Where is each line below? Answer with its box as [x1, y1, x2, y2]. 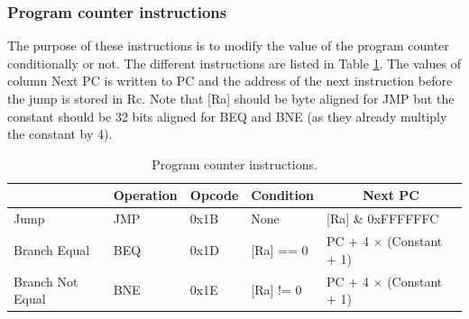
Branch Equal [14, 240, 90, 259]
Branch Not [14, 271, 78, 290]
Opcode [189, 186, 239, 205]
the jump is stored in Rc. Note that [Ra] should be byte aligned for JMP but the [7, 89, 455, 107]
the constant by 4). [7, 124, 113, 143]
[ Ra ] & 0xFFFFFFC [326, 209, 439, 228]
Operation [113, 186, 178, 205]
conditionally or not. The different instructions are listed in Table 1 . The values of [7, 53, 461, 72]
